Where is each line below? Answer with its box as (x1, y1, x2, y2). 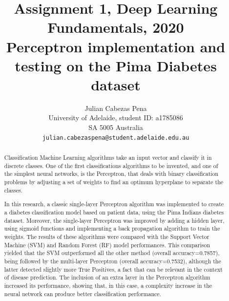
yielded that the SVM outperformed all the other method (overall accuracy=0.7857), (4, 249, 220, 257)
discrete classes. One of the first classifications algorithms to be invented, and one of (4, 161, 218, 170)
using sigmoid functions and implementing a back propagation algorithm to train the (4, 224, 220, 233)
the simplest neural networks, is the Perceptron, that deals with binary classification (4, 170, 219, 178)
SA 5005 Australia (88, 122, 143, 132)
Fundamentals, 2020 (47, 17, 184, 37)
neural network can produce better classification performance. (4, 289, 161, 298)
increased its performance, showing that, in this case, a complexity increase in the (4, 281, 212, 289)
